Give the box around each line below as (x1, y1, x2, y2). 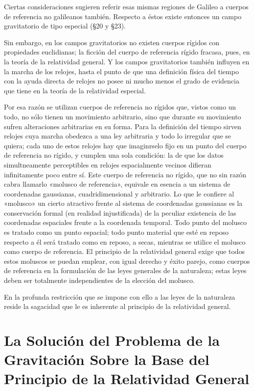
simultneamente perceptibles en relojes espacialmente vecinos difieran (4, 159, 211, 169)
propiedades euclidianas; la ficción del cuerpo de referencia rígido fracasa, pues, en (4, 47, 250, 57)
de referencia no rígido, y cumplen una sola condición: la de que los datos (4, 150, 224, 160)
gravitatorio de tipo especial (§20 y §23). (4, 21, 126, 31)
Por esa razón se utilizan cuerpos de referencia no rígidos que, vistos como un (4, 102, 236, 112)
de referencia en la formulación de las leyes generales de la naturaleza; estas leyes (4, 265, 247, 276)
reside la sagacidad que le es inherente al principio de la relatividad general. (4, 301, 231, 311)
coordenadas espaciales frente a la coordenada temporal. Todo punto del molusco (4, 217, 247, 227)
